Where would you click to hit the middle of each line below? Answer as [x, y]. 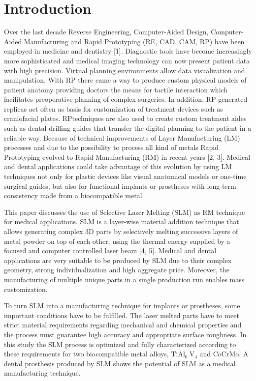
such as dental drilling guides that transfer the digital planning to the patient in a [128, 128]
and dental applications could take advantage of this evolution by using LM [118, 166]
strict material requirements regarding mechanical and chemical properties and [123, 325]
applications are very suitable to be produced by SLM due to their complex [118, 260]
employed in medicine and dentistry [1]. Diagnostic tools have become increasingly [128, 51]
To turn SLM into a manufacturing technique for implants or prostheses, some [122, 306]
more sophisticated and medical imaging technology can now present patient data [127, 60]
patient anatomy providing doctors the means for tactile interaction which [116, 89]
